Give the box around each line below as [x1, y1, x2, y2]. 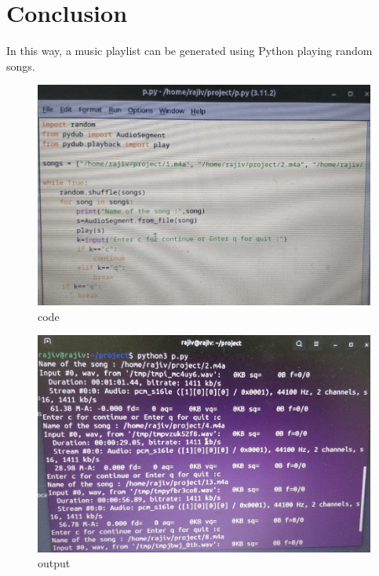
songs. [6, 57, 35, 74]
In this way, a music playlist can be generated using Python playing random [6, 42, 373, 59]
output [38, 555, 71, 571]
